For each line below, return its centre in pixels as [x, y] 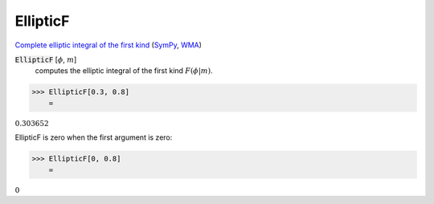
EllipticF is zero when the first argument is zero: [94, 137]
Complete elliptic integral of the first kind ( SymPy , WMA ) [108, 45]
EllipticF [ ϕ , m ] [46, 59]
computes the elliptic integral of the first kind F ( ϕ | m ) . [124, 71]
